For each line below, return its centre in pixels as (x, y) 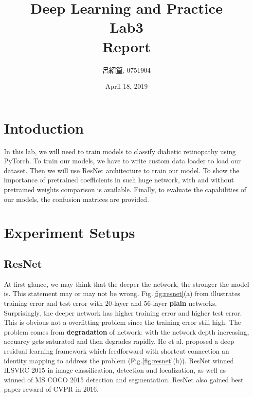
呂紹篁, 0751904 (126, 69)
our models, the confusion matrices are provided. (77, 199)
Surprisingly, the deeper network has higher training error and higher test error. (123, 312)
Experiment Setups (70, 232)
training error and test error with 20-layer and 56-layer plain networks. (110, 303)
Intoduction (44, 128)
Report (126, 46)
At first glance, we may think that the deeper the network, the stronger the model (126, 284)
